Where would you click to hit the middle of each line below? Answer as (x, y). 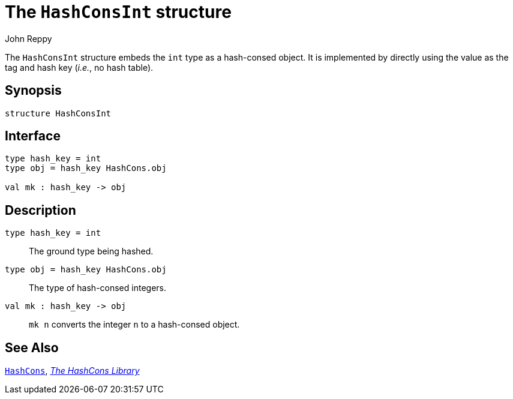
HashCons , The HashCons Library (72, 371)
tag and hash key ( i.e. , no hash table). (79, 67)
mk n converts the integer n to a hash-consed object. (134, 325)
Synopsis (33, 91)
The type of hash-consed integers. (98, 288)
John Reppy (28, 38)
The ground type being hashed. (91, 251)
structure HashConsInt (58, 113)
